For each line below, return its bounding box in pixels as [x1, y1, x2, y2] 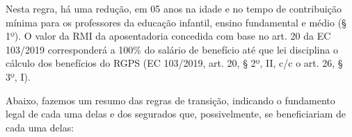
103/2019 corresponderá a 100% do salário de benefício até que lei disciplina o [6, 42, 338, 56]
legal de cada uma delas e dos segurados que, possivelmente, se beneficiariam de [6, 106, 346, 121]
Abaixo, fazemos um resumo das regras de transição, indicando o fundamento [6, 92, 335, 107]
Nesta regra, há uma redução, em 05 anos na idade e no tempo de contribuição [6, 1, 342, 15]
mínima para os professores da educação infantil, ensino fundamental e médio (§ [6, 15, 346, 29]
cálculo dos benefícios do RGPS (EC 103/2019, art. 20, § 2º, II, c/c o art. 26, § [6, 56, 343, 70]
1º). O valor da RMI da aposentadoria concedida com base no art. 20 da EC [6, 29, 331, 43]
